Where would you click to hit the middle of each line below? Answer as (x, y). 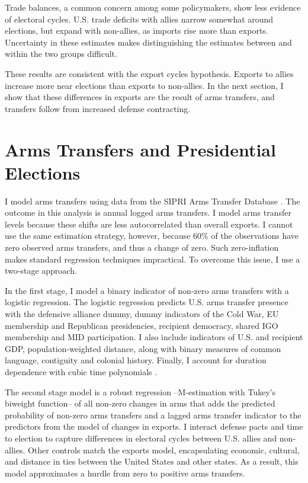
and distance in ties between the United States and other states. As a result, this (152, 461)
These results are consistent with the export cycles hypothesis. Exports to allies (149, 73)
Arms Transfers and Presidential (140, 149)
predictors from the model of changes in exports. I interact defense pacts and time (154, 426)
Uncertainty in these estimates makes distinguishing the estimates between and (148, 42)
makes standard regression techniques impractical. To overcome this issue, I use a (153, 259)
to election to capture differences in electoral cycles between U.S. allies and (141, 438)
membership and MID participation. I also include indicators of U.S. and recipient (154, 337)
